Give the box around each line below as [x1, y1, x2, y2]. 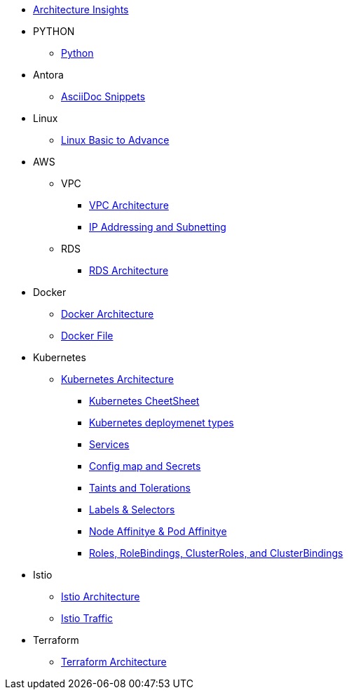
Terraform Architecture [61, 656, 167, 668]
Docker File [61, 330, 114, 342]
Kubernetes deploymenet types [89, 417, 234, 429]
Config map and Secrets [89, 460, 201, 472]
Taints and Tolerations [89, 482, 191, 494]
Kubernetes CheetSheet [89, 395, 200, 407]
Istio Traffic [61, 612, 114, 624]
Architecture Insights [33, 4, 129, 15]
